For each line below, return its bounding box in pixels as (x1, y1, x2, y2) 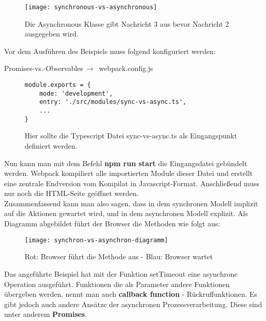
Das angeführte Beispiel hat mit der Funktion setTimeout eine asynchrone (4, 268, 238, 279)
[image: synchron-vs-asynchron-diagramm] (25, 236, 168, 244)
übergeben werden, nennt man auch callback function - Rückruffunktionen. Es (4, 289, 257, 299)
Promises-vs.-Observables (4, 63, 83, 74)
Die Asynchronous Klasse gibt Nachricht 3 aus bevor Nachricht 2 (25, 18, 229, 29)
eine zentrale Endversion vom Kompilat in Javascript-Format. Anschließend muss (4, 177, 259, 188)
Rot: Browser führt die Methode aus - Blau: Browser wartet (25, 251, 213, 262)
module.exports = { (25, 81, 91, 89)
